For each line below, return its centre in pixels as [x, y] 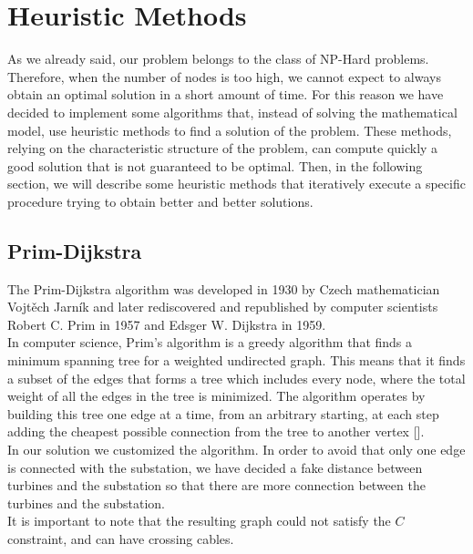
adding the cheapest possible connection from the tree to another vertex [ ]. [216, 431]
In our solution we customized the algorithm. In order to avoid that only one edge [236, 450]
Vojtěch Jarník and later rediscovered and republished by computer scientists [223, 307]
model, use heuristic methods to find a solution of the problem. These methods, [230, 130]
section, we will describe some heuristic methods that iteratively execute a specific [236, 184]
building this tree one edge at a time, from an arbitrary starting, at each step [223, 413]
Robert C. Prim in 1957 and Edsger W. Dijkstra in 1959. [167, 324]
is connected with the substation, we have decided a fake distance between [215, 467]
